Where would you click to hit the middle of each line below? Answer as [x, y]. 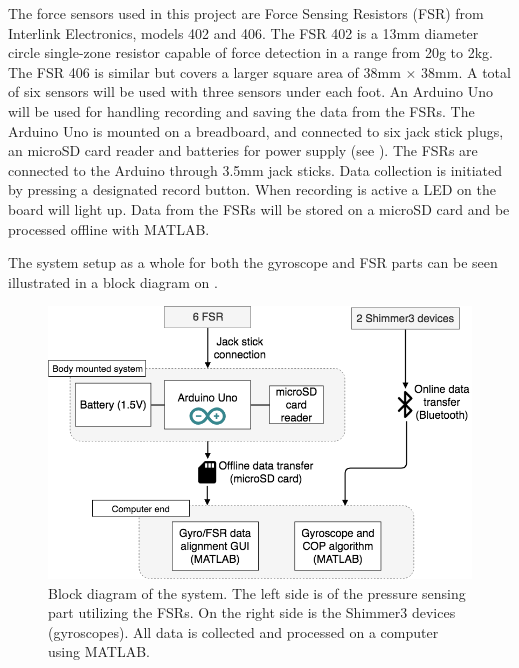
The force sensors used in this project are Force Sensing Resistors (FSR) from [246, 13]
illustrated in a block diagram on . [113, 281]
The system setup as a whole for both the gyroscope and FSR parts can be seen [253, 262]
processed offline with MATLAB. [109, 228]
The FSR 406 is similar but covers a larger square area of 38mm [204, 71]
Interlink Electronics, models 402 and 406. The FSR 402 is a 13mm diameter [243, 32]
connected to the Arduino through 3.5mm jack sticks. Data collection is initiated [255, 169]
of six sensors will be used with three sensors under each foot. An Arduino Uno [250, 91]
